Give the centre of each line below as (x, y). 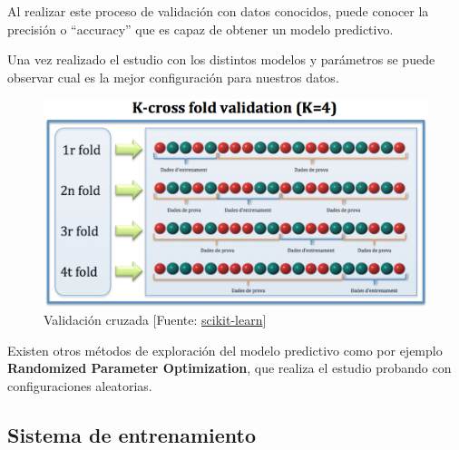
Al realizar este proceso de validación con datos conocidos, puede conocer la (218, 11)
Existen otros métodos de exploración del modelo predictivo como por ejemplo (225, 350)
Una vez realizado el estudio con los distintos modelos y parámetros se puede (221, 59)
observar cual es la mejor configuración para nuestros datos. (173, 77)
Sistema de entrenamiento (132, 434)
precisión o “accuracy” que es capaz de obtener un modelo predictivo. (200, 29)
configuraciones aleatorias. (80, 386)
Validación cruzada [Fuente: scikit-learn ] (155, 320)
